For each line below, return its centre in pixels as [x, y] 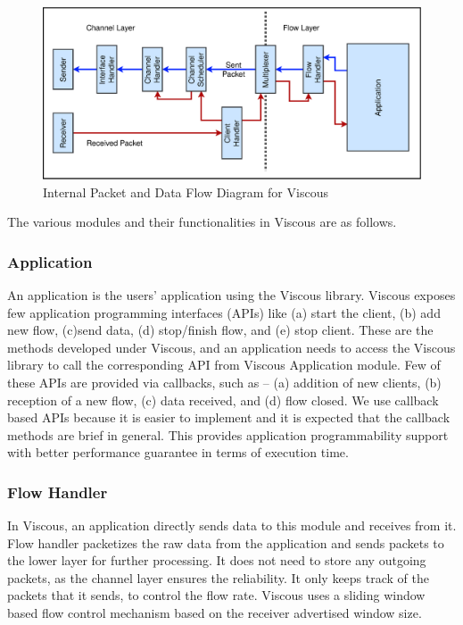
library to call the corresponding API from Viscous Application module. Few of [224, 365]
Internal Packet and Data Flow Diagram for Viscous [186, 192]
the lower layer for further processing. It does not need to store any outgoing [217, 560]
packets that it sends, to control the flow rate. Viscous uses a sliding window [216, 595]
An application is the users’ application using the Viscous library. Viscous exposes [231, 294]
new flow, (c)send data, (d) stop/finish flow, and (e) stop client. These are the [220, 330]
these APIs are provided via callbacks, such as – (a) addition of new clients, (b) [224, 382]
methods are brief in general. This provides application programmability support [228, 434]
